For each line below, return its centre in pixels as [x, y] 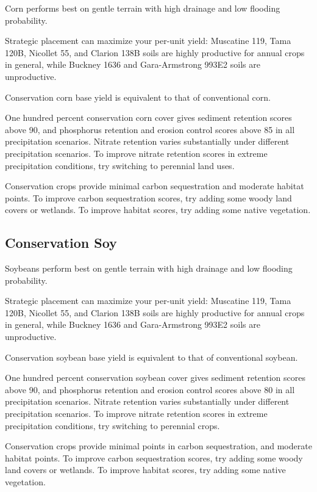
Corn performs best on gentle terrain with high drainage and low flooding [143, 8]
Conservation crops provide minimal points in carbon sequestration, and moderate [158, 446]
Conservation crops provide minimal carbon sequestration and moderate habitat [155, 186]
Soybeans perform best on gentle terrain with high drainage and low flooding [149, 268]
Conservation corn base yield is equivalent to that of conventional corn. [138, 97]
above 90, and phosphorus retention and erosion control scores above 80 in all [150, 389]
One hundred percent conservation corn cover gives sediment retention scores [148, 118]
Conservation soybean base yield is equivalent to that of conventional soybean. [151, 357]
